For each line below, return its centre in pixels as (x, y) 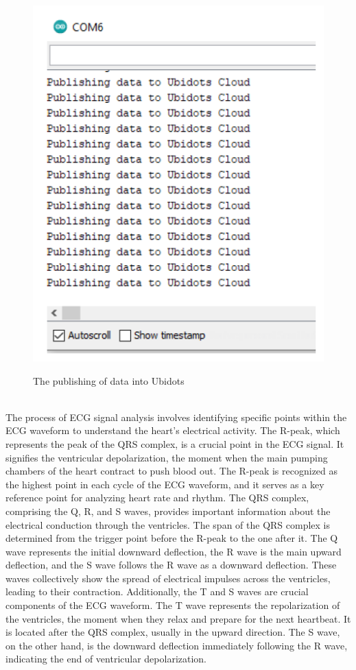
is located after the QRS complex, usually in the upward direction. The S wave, (173, 632)
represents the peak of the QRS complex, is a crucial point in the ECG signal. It (175, 443)
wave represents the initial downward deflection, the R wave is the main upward (174, 551)
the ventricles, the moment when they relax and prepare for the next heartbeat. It (178, 618)
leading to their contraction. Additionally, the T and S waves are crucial (157, 591)
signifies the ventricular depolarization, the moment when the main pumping (167, 457)
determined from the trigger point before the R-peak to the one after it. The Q (172, 538)
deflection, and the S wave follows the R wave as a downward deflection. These (171, 565)
